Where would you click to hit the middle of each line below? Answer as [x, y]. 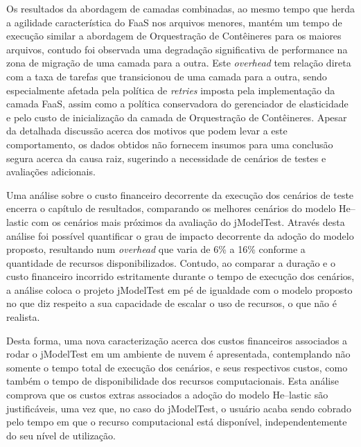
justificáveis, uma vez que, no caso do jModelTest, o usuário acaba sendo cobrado [179, 408]
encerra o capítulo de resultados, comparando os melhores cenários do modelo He [178, 208]
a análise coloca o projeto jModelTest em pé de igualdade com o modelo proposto [179, 289]
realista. [23, 317]
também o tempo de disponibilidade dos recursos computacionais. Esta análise [173, 381]
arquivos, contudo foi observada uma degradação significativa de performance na [177, 49]
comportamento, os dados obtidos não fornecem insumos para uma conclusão [170, 144]
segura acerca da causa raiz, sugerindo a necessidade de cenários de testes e [166, 158]
